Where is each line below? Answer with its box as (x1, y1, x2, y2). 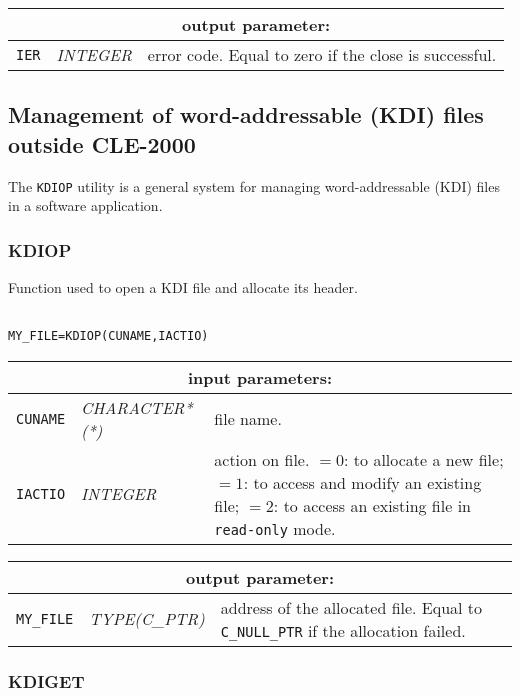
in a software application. (8, 195, 163, 216)
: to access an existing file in (273, 493, 471, 517)
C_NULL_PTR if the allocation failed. (220, 618, 466, 642)
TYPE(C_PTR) (89, 607, 205, 631)
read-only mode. (214, 516, 336, 540)
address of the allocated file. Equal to (220, 595, 483, 619)
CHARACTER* (81, 395, 193, 419)
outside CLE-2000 (8, 128, 196, 159)
